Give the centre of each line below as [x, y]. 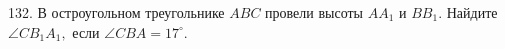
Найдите [472, 12]
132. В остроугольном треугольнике [116, 12]
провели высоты [314, 12]
